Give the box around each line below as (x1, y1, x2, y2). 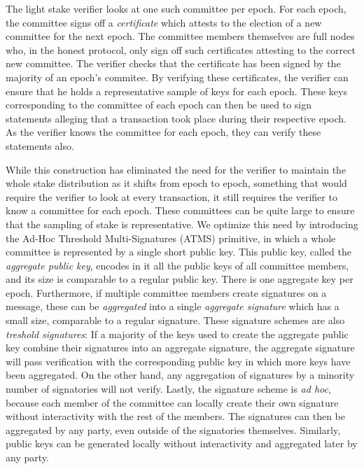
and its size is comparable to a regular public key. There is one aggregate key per (6, 272, 353, 286)
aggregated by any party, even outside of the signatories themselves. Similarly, (6, 422, 341, 437)
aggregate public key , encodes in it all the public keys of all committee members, (6, 258, 349, 272)
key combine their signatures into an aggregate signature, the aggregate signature (6, 340, 355, 355)
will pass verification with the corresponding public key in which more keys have (6, 353, 351, 368)
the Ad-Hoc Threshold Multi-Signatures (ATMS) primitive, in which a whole (6, 230, 336, 245)
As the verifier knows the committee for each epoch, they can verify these (6, 125, 321, 139)
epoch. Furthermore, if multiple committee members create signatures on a (6, 285, 327, 300)
